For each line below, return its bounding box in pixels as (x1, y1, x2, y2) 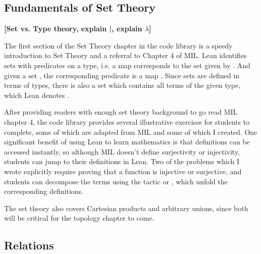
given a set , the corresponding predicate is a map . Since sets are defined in (4, 70, 240, 80)
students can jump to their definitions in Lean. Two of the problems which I (4, 156, 240, 167)
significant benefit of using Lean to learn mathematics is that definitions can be (4, 136, 250, 147)
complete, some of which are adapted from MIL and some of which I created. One (4, 126, 257, 137)
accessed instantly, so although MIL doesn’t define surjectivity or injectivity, (4, 146, 240, 157)
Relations (4, 237, 54, 253)
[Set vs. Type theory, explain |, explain (4, 23, 142, 34)
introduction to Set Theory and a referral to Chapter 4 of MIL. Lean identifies (4, 50, 247, 61)
